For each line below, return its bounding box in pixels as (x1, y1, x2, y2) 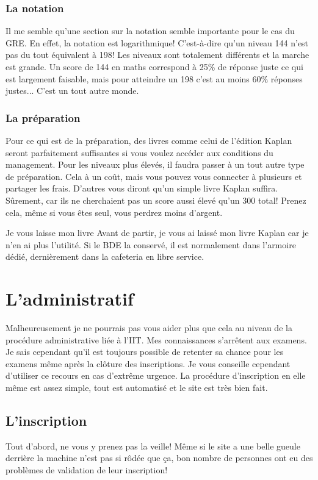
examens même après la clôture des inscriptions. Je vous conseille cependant (5, 357, 291, 370)
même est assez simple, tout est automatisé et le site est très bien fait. (5, 381, 268, 394)
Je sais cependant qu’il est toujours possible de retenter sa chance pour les (5, 345, 284, 358)
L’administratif (5, 286, 134, 311)
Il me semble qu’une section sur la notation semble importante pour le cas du (5, 24, 295, 37)
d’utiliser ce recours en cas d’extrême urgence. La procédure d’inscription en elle (5, 369, 306, 382)
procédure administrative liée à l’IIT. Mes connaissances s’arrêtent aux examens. (5, 333, 307, 346)
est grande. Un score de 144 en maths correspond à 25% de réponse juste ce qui (5, 60, 303, 73)
